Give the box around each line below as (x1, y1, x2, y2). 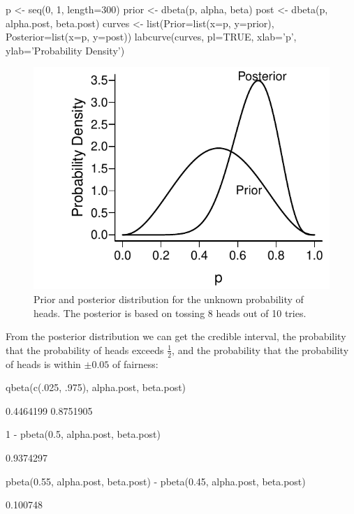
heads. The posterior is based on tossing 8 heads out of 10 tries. (34, 305, 307, 320)
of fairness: (112, 356, 158, 371)
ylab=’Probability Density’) (6, 43, 125, 57)
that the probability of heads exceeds (6, 342, 164, 357)
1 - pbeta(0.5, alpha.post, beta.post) (6, 427, 161, 441)
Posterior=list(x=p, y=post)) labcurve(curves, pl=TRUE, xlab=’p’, (6, 29, 297, 44)
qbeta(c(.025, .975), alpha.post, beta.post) (6, 380, 186, 395)
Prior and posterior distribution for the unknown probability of (34, 291, 304, 306)
